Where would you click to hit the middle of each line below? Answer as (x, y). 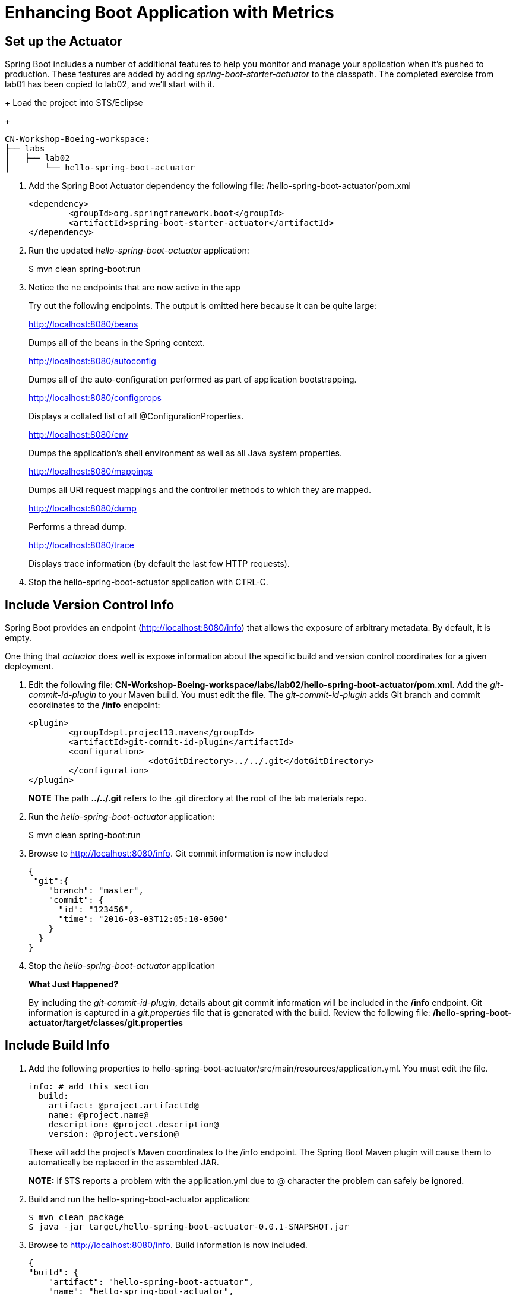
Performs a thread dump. (77, 527)
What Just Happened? (74, 984)
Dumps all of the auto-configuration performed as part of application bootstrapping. (193, 380)
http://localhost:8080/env (79, 435)
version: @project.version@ (113, 1134)
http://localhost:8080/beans (83, 324)
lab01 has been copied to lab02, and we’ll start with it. (110, 84)
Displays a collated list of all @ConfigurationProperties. (136, 416)
